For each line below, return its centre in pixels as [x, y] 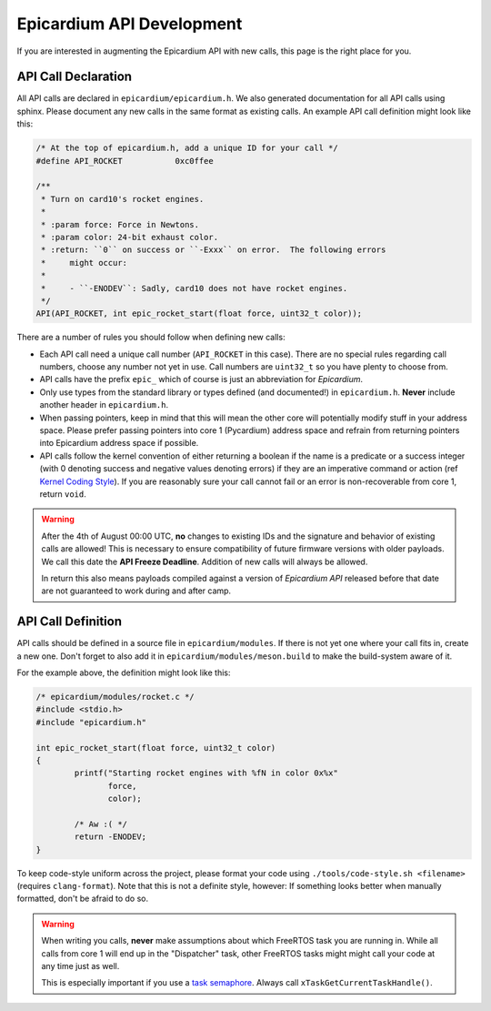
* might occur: [84, 263]
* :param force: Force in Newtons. [120, 224]
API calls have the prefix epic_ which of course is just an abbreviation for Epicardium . [201, 379]
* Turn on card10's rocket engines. [123, 199]
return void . [63, 494]
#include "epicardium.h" [91, 722]
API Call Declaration [74, 77]
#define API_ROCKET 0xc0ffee [125, 161]
